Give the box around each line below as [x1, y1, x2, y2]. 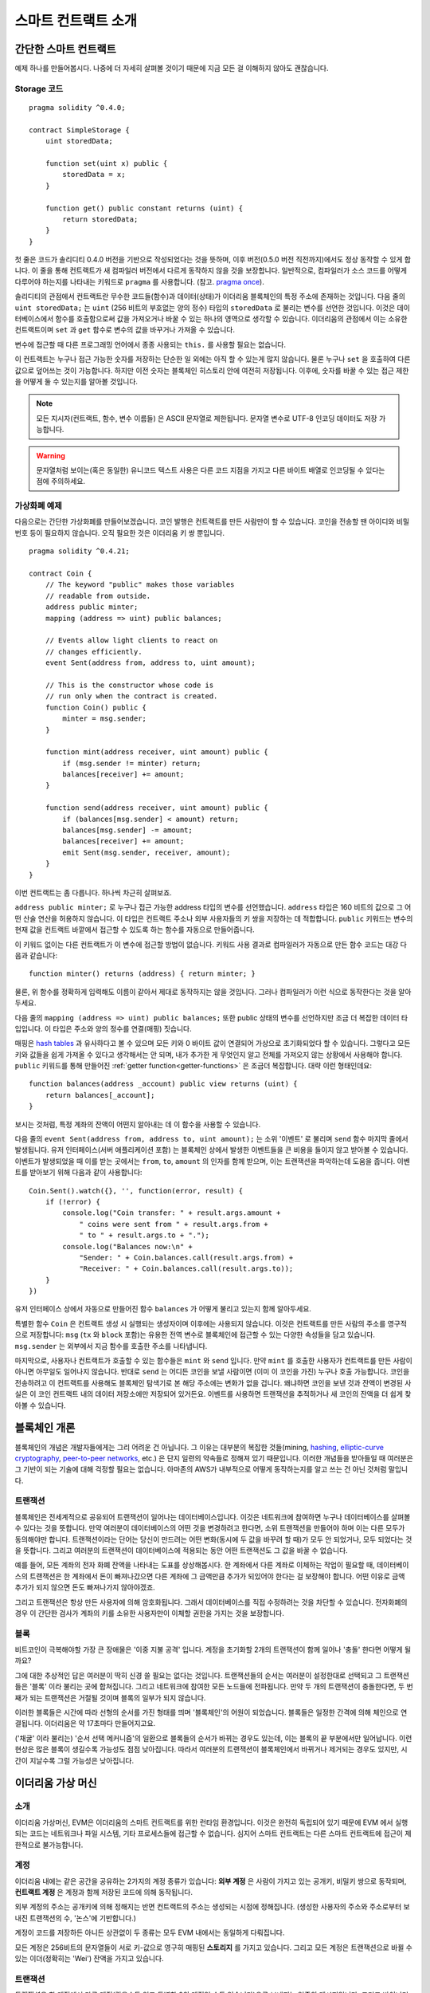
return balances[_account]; [45, 1091, 155, 1099]
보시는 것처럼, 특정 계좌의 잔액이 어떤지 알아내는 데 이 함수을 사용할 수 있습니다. [14, 1119, 261, 1129]
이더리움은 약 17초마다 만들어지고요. [44, 1719, 156, 1728]
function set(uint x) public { [45, 159, 168, 167]
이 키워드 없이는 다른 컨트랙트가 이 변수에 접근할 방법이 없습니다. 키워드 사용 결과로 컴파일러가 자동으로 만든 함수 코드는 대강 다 [14, 939, 408, 949]
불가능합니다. [42, 1840, 84, 1850]
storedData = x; [62, 170, 126, 179]
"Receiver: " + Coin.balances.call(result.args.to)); [79, 1264, 294, 1273]
